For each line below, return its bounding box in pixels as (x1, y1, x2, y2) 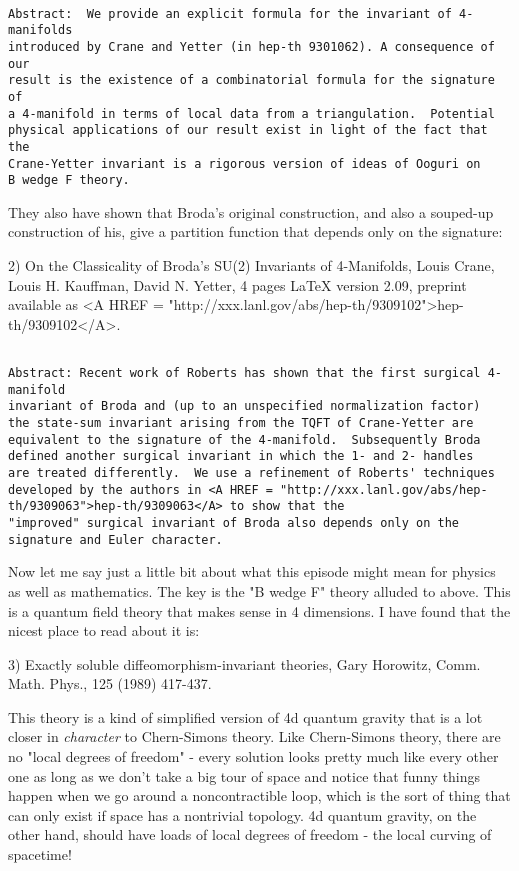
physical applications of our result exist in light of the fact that (8, 123, 488, 138)
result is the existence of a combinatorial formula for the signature (8, 73, 495, 88)
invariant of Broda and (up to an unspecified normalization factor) (8, 399, 481, 414)
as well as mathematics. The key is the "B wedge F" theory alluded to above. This (8, 580, 511, 601)
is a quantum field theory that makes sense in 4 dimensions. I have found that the (8, 600, 511, 621)
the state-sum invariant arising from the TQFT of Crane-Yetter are (8, 416, 474, 431)
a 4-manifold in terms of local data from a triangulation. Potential (8, 106, 495, 121)
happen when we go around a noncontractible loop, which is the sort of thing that (8, 785, 511, 806)
